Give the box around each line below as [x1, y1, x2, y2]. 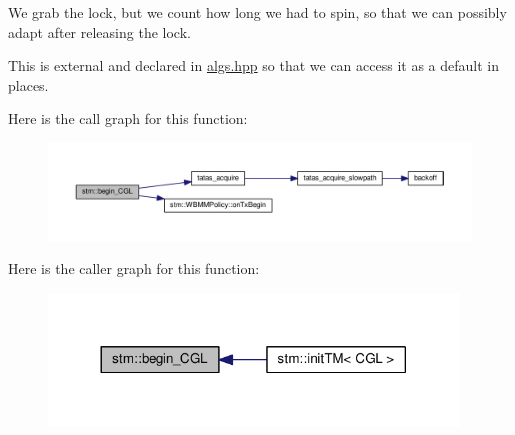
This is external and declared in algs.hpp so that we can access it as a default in [8, 55, 499, 76]
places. [8, 74, 49, 95]
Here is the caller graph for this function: [8, 258, 260, 279]
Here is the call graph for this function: [8, 108, 248, 129]
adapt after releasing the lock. [8, 21, 191, 42]
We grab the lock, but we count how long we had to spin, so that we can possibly [8, 2, 507, 22]
